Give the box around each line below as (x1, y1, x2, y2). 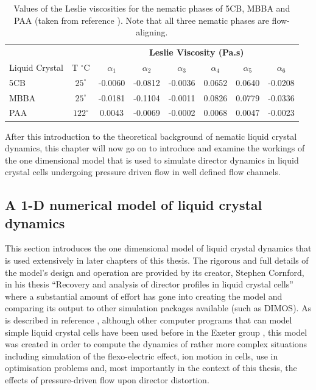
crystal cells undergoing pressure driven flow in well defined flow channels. (5, 165, 281, 178)
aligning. (136, 26, 168, 38)
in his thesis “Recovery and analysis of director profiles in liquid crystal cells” (5, 278, 293, 291)
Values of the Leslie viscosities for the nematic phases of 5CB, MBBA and (13, 2, 290, 14)
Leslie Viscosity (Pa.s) (149, 46, 244, 59)
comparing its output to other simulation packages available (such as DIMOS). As (5, 302, 312, 314)
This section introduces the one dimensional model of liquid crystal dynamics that (5, 242, 312, 255)
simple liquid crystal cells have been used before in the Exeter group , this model (5, 325, 307, 338)
